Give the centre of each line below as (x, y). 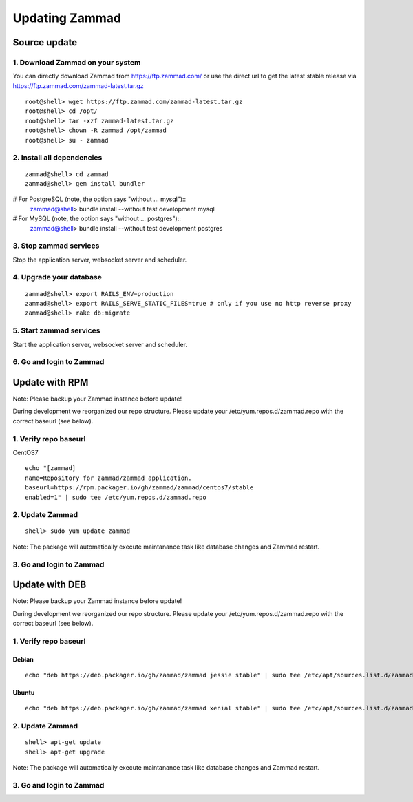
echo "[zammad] (51, 468)
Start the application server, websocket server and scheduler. (100, 344)
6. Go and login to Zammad (59, 362)
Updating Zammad (67, 18)
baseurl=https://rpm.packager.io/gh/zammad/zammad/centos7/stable (139, 488)
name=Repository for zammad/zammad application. (108, 478)
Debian (23, 659)
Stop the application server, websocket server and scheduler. (100, 260)
